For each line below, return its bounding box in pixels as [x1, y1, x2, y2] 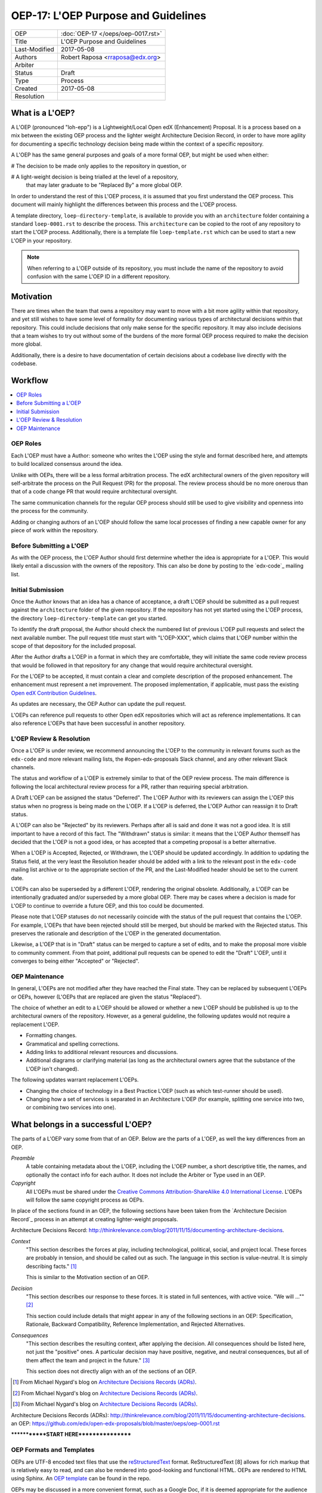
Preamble [11, 1154, 35, 1162]
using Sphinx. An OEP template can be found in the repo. [11, 1475, 151, 1482]
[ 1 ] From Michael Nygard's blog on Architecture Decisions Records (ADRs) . [13, 1378, 197, 1386]
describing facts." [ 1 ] [26, 1262, 77, 1270]
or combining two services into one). [26, 1104, 116, 1111]
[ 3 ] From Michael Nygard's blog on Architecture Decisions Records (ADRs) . [13, 1400, 198, 1408]
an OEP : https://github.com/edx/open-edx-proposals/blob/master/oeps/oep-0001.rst [11, 1420, 220, 1427]
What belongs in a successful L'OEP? [11, 1120, 152, 1130]
